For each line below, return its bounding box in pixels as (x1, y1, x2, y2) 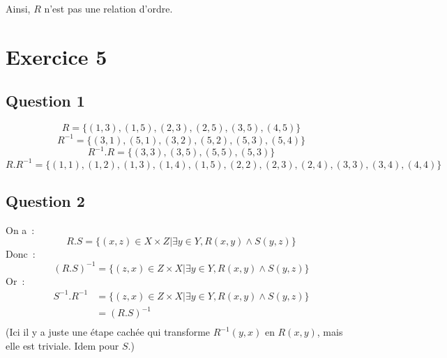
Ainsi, (6, 1, 31, 15)
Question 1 (6, 90, 85, 111)
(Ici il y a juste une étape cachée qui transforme (6, 325, 211, 339)
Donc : (6, 247, 36, 261)
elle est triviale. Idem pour (6, 338, 119, 352)
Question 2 (6, 190, 85, 212)
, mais (317, 325, 343, 339)
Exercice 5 (6, 42, 107, 70)
